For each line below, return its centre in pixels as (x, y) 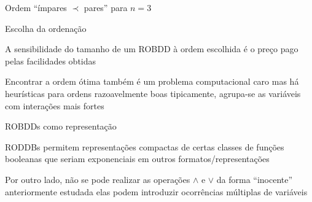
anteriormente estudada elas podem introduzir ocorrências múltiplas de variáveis (156, 191)
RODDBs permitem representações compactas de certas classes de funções (145, 146)
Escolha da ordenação (46, 28)
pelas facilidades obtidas (51, 60)
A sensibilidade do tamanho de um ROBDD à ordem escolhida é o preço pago (152, 49)
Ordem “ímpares (36, 7)
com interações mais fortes (55, 105)
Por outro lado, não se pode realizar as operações (98, 179)
